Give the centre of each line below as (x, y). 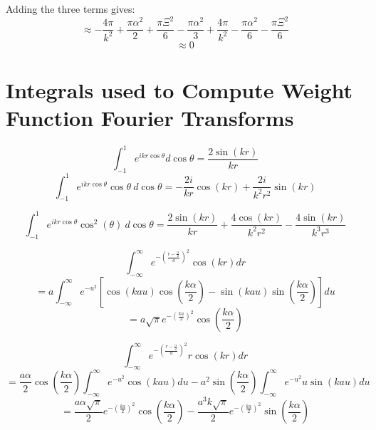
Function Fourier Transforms (150, 117)
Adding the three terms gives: (70, 9)
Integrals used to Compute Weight (179, 89)
